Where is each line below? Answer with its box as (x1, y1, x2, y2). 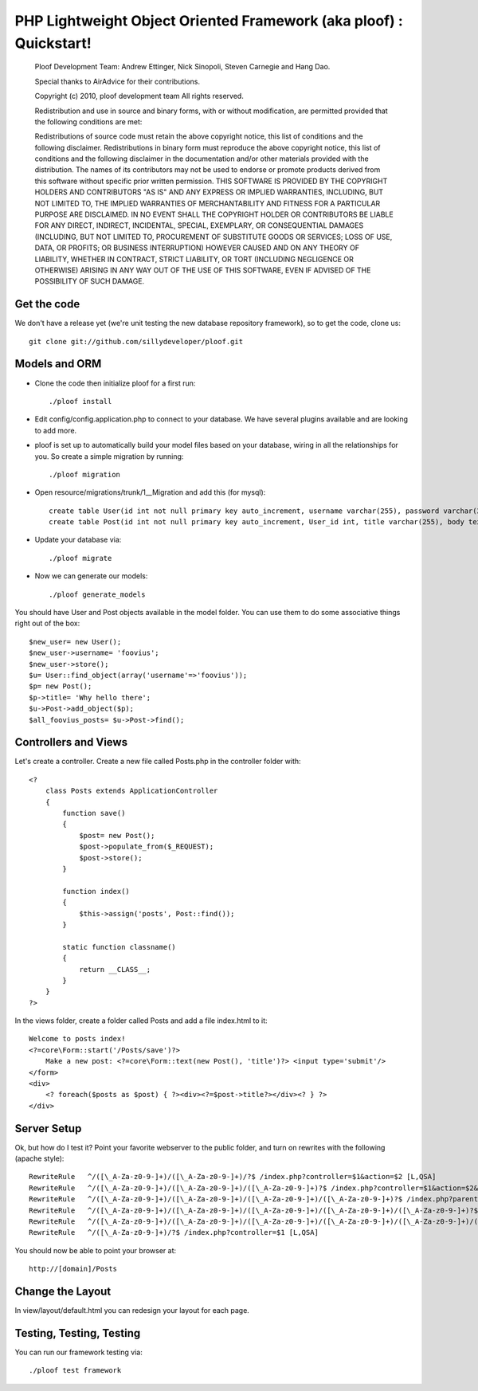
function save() (62, 809, 126, 818)
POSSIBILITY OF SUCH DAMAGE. (34, 276, 145, 286)
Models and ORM (14, 357, 102, 370)
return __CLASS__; (79, 965, 151, 974)
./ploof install (49, 397, 112, 406)
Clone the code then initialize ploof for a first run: (34, 378, 196, 388)
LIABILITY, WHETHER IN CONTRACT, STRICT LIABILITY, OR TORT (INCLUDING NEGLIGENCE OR (34, 254, 355, 264)
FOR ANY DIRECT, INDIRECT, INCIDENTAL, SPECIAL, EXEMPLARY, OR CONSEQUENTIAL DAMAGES (34, 221, 364, 230)
